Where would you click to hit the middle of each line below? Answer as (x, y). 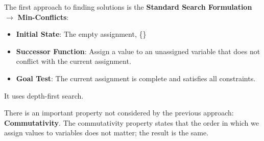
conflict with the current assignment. (74, 61)
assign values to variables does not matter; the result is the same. (106, 133)
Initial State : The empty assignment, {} (81, 34)
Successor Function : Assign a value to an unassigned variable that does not (138, 51)
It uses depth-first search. (44, 95)
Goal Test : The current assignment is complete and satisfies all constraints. (136, 78)
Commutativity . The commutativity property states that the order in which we (131, 122)
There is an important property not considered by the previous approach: (119, 113)
